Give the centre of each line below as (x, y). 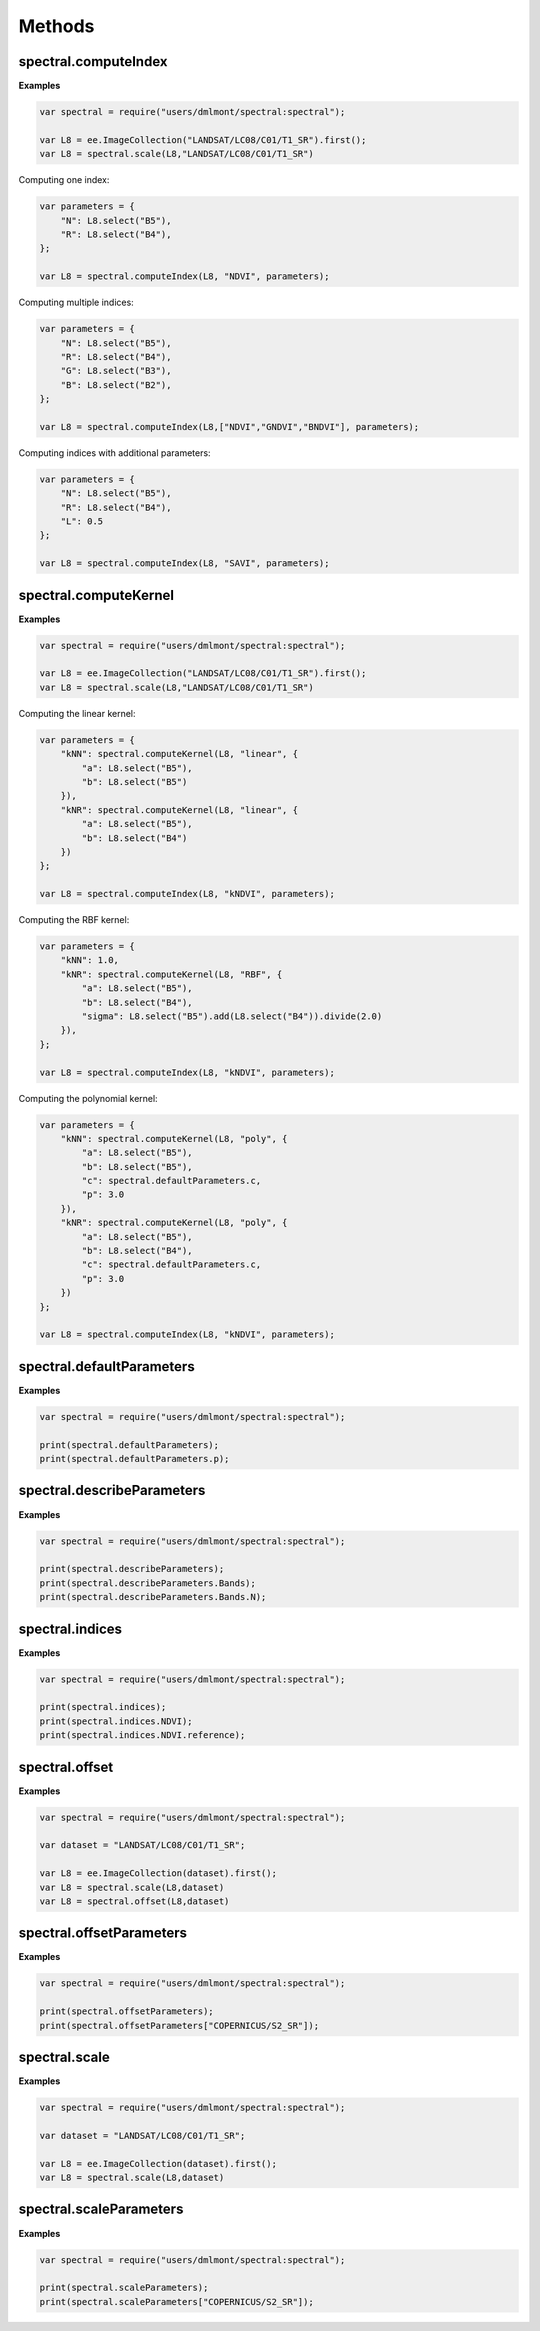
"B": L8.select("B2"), (116, 384)
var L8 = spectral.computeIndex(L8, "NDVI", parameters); (184, 276)
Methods (56, 26)
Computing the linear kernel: (77, 713)
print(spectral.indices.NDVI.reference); (142, 1735)
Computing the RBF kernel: (74, 920)
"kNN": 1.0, (90, 960)
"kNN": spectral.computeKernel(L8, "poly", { (174, 1138)
